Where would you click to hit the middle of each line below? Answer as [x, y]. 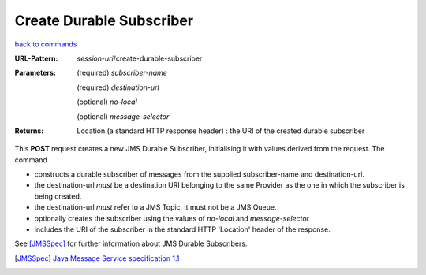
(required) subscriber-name [122, 73]
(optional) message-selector [123, 116]
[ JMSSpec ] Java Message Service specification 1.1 [97, 258]
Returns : [29, 131]
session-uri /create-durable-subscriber [140, 58]
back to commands [46, 44]
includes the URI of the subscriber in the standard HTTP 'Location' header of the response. [182, 229]
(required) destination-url [118, 87]
